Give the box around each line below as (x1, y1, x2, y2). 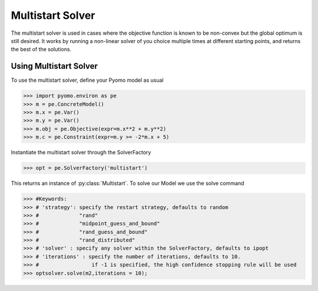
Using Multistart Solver (11, 61, 98, 71)
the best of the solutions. (11, 46, 72, 53)
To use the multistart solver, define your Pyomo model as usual (11, 77, 164, 84)
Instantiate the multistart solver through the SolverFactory (11, 149, 151, 156)
